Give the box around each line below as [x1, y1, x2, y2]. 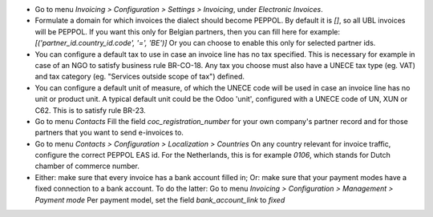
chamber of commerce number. [34, 161, 140, 171]
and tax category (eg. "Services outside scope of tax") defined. [34, 72, 245, 82]
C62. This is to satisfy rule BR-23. [34, 105, 146, 115]
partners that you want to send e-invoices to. [34, 128, 184, 138]
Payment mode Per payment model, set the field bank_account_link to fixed [34, 195, 285, 204]
